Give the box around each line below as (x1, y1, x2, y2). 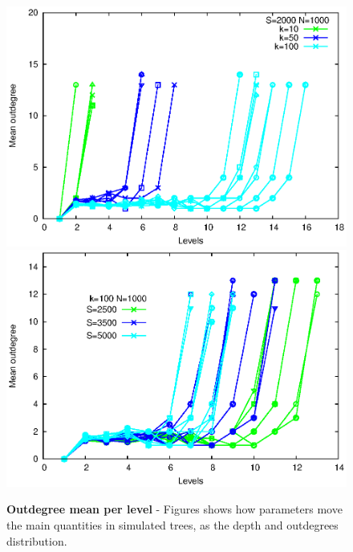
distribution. (6, 532, 67, 549)
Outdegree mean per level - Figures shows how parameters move (6, 501, 343, 517)
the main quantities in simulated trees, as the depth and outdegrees (6, 517, 339, 534)
